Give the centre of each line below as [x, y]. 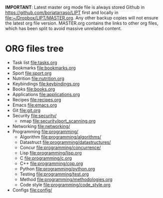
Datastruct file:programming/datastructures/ [65, 142]
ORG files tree [34, 49]
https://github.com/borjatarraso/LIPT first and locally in [62, 12]
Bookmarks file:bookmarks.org [44, 67]
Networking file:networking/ [41, 126]
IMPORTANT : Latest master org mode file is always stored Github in [75, 7]
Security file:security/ [34, 115]
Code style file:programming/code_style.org [65, 184]
